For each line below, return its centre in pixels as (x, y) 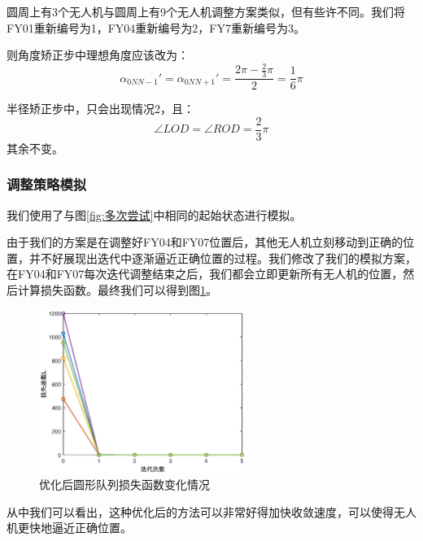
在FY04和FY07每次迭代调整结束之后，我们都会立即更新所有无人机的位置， (205, 274)
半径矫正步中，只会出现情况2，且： (100, 109)
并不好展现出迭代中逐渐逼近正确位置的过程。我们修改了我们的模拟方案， (222, 257)
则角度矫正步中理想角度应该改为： (98, 55)
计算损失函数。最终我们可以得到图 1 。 (117, 290)
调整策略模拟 (47, 184)
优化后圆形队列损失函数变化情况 (124, 484)
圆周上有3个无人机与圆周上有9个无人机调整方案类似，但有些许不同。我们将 (206, 11)
